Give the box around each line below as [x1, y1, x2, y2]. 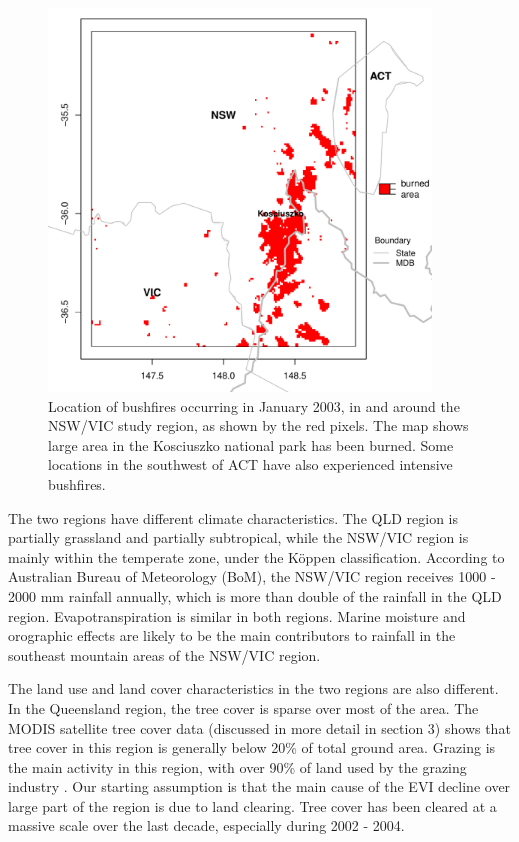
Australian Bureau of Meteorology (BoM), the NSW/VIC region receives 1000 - [8, 566, 496, 587]
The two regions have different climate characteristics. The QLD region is [8, 507, 458, 528]
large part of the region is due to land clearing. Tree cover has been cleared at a [8, 795, 497, 816]
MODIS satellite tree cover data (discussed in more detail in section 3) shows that [8, 717, 511, 738]
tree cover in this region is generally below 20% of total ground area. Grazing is [8, 737, 496, 758]
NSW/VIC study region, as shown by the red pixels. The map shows [48, 415, 469, 436]
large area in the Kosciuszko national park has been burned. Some [48, 434, 454, 455]
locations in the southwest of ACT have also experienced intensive [48, 454, 453, 475]
